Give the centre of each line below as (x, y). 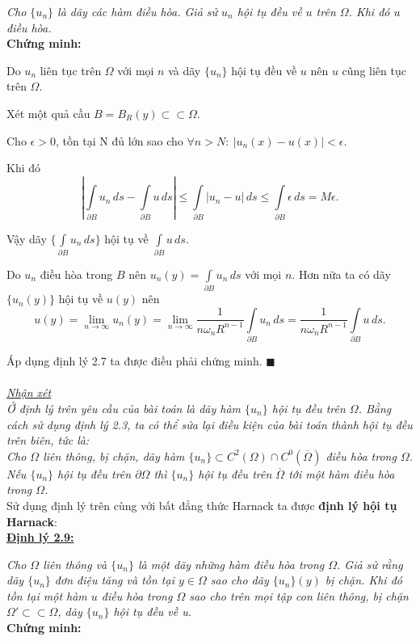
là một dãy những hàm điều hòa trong (231, 564)
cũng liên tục (374, 70)
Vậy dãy (27, 238)
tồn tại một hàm (47, 595)
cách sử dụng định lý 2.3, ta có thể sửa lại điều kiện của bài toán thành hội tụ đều (210, 424)
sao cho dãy (239, 580)
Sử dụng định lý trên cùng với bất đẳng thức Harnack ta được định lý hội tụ (202, 505)
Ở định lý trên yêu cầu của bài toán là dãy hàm (124, 408)
